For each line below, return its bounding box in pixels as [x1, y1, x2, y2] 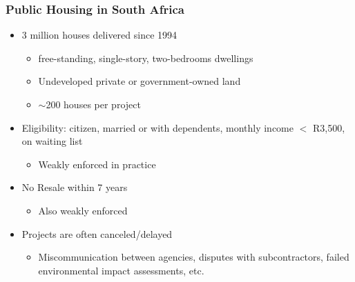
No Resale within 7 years [21, 180, 128, 194]
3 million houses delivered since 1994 [21, 28, 177, 42]
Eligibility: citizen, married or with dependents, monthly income [21, 120, 294, 134]
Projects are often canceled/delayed [21, 226, 173, 241]
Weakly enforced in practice [38, 157, 156, 171]
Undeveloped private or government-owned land [38, 74, 241, 88]
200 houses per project [46, 97, 141, 111]
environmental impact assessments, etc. [38, 263, 204, 277]
